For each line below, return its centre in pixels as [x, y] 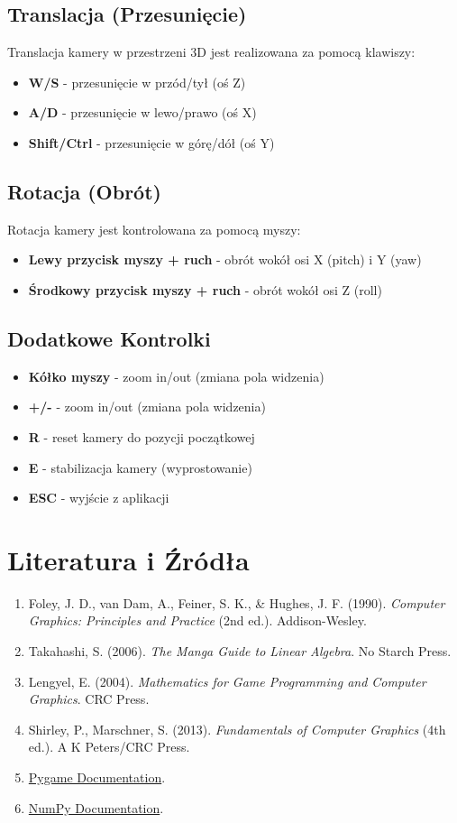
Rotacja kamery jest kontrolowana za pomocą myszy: [154, 229]
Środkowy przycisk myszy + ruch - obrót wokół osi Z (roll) [205, 289]
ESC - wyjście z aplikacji [99, 498]
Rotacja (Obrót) [84, 191]
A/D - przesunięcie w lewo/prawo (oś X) [142, 112]
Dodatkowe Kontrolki [109, 338]
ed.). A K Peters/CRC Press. [109, 747]
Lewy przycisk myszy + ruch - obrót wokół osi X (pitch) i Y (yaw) [225, 259]
